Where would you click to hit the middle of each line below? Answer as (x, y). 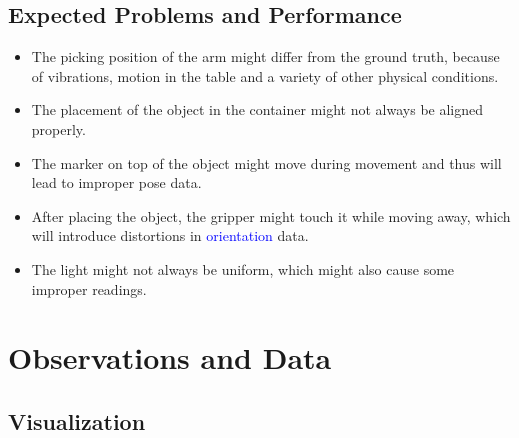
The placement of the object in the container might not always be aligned (257, 109)
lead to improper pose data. (116, 182)
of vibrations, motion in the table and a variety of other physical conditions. (265, 75)
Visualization (77, 420)
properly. (58, 128)
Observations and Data (170, 357)
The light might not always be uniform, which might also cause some (243, 268)
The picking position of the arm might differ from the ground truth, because (265, 56)
